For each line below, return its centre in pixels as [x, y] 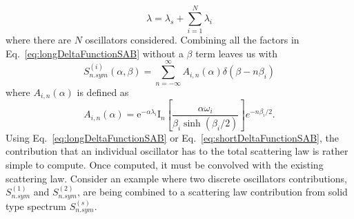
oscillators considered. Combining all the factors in [192, 40]
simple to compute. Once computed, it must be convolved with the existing [165, 165]
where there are [38, 40]
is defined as [103, 92]
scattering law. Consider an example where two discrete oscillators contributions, [176, 178]
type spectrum [36, 206]
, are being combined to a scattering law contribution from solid [212, 192]
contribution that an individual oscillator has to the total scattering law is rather [177, 151]
